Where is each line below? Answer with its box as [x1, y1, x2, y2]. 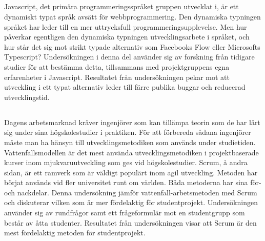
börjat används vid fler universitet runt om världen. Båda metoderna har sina [4, 177, 248, 188]
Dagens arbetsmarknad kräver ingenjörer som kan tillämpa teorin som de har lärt [4, 116, 260, 127]
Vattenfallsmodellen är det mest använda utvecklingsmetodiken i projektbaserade [4, 147, 259, 157]
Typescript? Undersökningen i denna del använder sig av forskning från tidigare [4, 51, 255, 62]
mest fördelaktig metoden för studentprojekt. [4, 227, 146, 238]
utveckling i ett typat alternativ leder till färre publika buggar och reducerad [4, 82, 246, 92]
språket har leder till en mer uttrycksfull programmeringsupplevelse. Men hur [4, 21, 247, 32]
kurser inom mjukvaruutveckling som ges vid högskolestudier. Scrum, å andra [4, 157, 248, 168]
